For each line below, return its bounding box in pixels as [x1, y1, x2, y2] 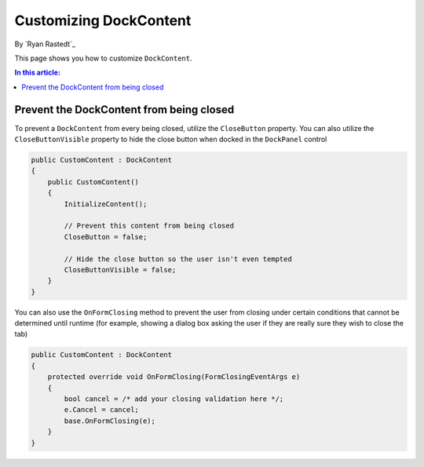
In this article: [14, 67, 60, 78]
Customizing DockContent [14, 12, 192, 29]
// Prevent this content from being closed [64, 221, 235, 231]
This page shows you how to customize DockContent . [14, 53, 192, 63]
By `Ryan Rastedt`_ [14, 39, 76, 49]
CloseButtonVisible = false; [64, 265, 177, 274]
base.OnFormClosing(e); [64, 416, 156, 425]
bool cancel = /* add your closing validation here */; [64, 395, 284, 403]
